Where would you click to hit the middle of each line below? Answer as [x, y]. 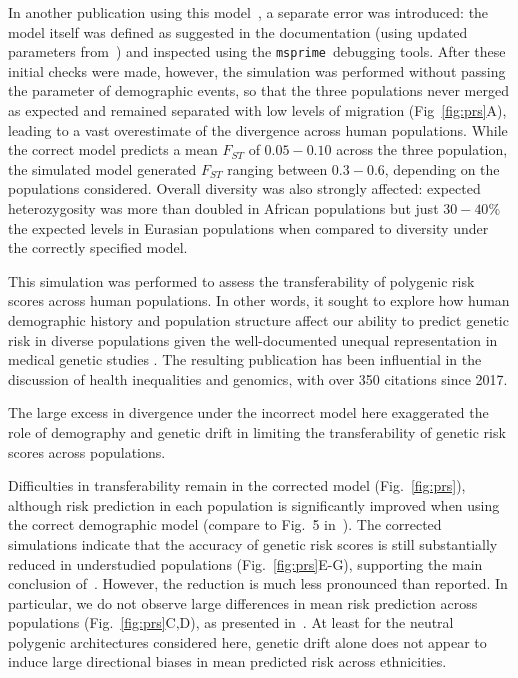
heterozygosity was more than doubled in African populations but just [223, 208]
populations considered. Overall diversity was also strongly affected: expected [244, 188]
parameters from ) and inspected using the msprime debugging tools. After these [257, 51]
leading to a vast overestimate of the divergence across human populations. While [258, 129]
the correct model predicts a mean [113, 149]
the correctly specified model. [98, 247]
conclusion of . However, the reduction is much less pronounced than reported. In [258, 583]
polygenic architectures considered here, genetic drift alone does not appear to [247, 641]
